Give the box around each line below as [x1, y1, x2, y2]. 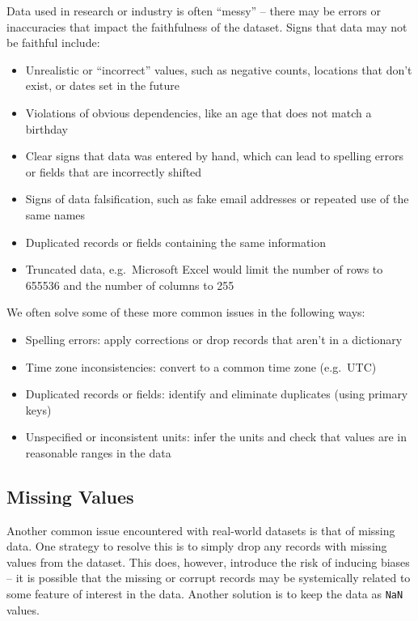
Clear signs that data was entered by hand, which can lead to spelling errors [25, 147, 404, 164]
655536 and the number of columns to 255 [25, 276, 234, 293]
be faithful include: [6, 34, 100, 51]
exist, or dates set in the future [25, 77, 179, 94]
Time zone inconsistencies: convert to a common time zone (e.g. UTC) [25, 358, 377, 375]
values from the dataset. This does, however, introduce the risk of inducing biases [6, 553, 410, 570]
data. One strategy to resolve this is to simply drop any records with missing [6, 538, 387, 555]
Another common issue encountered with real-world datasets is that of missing [6, 521, 395, 538]
